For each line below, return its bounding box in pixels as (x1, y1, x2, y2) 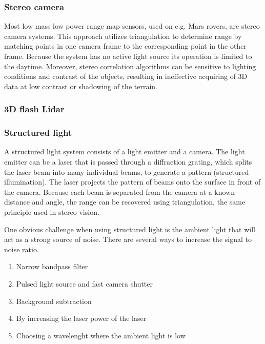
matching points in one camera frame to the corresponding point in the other (4, 41, 247, 51)
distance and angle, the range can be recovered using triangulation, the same (4, 196, 246, 207)
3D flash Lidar (4, 103, 65, 115)
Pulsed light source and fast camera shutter (16, 278, 153, 289)
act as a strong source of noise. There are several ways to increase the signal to (4, 234, 252, 245)
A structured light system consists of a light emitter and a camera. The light (4, 146, 245, 157)
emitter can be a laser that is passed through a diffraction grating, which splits (4, 156, 252, 167)
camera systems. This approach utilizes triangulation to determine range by (4, 30, 242, 41)
